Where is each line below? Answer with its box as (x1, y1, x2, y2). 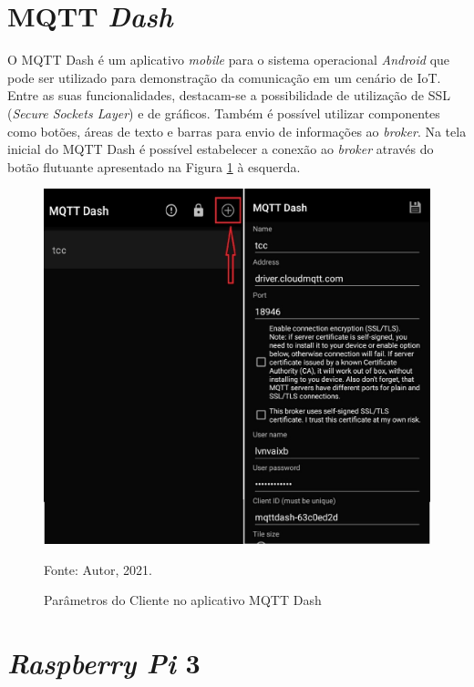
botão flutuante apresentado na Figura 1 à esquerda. (7, 157, 301, 176)
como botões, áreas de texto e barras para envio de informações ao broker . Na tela (7, 121, 467, 140)
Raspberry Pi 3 (7, 643, 201, 682)
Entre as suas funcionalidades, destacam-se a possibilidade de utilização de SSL (7, 86, 450, 105)
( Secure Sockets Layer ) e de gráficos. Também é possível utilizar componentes (7, 103, 440, 122)
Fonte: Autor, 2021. (44, 559, 152, 579)
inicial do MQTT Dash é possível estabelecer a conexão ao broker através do (7, 139, 434, 159)
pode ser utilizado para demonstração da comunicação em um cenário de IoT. (7, 67, 441, 87)
